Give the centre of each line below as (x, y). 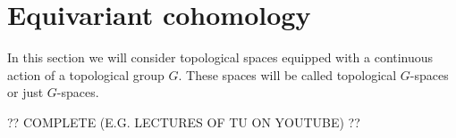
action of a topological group (86, 74)
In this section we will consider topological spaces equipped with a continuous (220, 57)
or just (25, 92)
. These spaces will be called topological (287, 74)
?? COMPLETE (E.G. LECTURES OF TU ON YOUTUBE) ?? (184, 122)
